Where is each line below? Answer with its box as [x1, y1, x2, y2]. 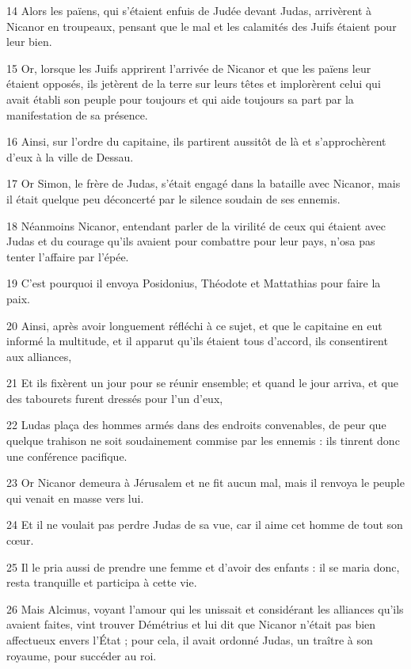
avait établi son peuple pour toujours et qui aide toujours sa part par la [6, 90, 354, 107]
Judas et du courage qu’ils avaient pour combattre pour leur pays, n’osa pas [6, 233, 375, 249]
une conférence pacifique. [6, 447, 127, 464]
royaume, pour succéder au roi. [6, 647, 157, 663]
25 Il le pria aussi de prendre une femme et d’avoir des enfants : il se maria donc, [6, 558, 400, 575]
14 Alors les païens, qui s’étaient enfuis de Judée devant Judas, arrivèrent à [6, 2, 372, 18]
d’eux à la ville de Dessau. [6, 148, 134, 165]
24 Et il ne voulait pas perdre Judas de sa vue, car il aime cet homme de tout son [6, 516, 403, 533]
